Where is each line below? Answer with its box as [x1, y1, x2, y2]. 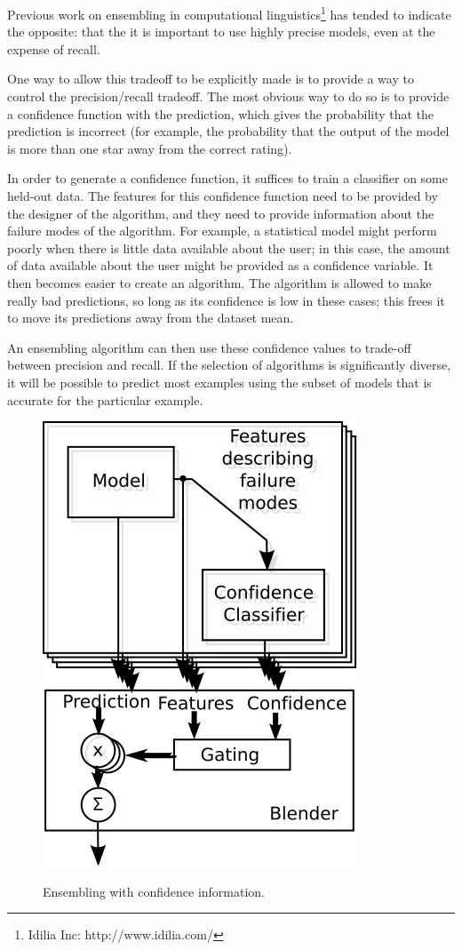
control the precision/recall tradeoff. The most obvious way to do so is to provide [7, 87, 450, 106]
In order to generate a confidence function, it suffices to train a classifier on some [7, 169, 448, 188]
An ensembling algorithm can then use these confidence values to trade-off [7, 338, 411, 356]
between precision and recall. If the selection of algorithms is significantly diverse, [7, 355, 451, 374]
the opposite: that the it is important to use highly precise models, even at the [7, 22, 435, 41]
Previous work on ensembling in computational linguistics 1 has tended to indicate [7, 3, 451, 23]
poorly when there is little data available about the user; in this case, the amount [7, 238, 450, 257]
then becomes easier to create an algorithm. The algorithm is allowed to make [7, 273, 432, 291]
